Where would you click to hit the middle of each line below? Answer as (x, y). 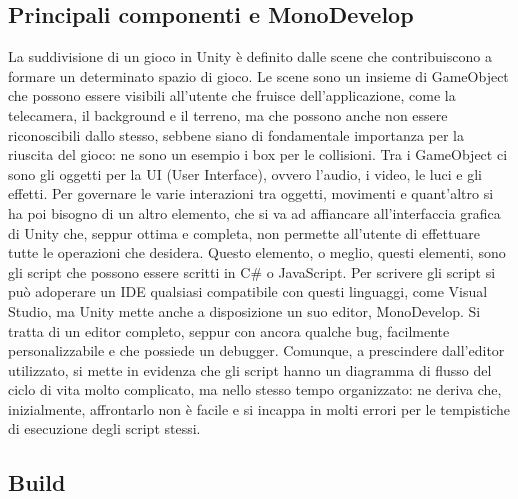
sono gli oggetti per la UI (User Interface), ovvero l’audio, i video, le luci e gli (245, 173)
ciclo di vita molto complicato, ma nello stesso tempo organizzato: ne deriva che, (255, 389)
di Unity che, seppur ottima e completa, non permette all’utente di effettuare (244, 232)
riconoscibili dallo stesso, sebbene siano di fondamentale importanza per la (236, 134)
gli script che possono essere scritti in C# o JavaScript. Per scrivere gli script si (252, 271)
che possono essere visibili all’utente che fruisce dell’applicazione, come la (232, 95)
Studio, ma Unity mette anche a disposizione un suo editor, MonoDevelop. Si (244, 310)
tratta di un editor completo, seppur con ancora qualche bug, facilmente (229, 330)
